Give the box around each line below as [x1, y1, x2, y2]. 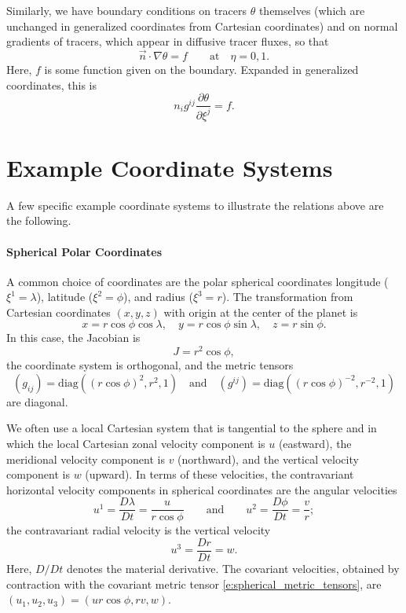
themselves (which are [258, 2, 365, 18]
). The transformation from [221, 288, 353, 305]
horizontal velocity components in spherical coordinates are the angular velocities [6, 481, 397, 497]
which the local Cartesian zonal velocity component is [6, 435, 265, 451]
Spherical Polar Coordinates [6, 243, 163, 259]
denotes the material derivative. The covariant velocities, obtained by [66, 560, 400, 577]
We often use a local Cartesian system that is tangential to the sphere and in [6, 420, 377, 436]
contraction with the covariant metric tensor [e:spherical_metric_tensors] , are [6, 575, 382, 592]
